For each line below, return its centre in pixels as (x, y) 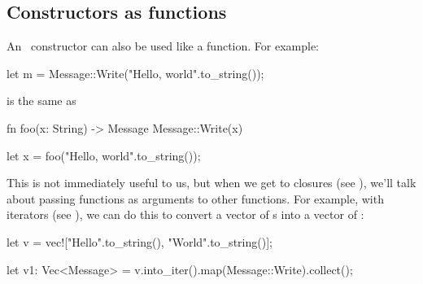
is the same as (41, 100)
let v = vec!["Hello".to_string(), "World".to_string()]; (140, 241)
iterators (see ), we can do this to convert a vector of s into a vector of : (185, 214)
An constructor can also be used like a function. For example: (163, 46)
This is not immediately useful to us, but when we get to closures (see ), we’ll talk (211, 183)
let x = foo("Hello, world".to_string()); (104, 155)
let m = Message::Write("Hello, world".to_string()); (135, 73)
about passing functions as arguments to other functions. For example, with (195, 198)
